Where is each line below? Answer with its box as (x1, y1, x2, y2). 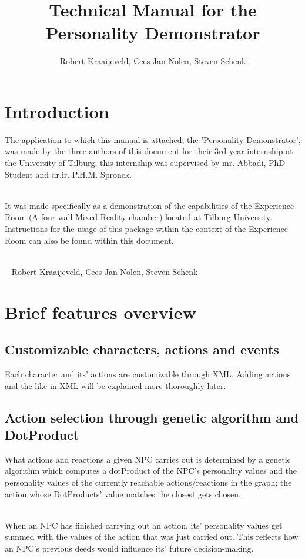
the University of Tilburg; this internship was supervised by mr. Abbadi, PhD (5, 157, 286, 169)
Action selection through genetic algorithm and (5, 408, 299, 426)
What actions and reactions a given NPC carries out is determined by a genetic (5, 453, 291, 465)
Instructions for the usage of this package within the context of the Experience (5, 222, 289, 234)
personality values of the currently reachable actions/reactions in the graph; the (5, 476, 292, 488)
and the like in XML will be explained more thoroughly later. (5, 379, 226, 391)
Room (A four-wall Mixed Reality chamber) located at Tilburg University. (5, 211, 272, 223)
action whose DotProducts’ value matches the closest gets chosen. (5, 487, 241, 500)
